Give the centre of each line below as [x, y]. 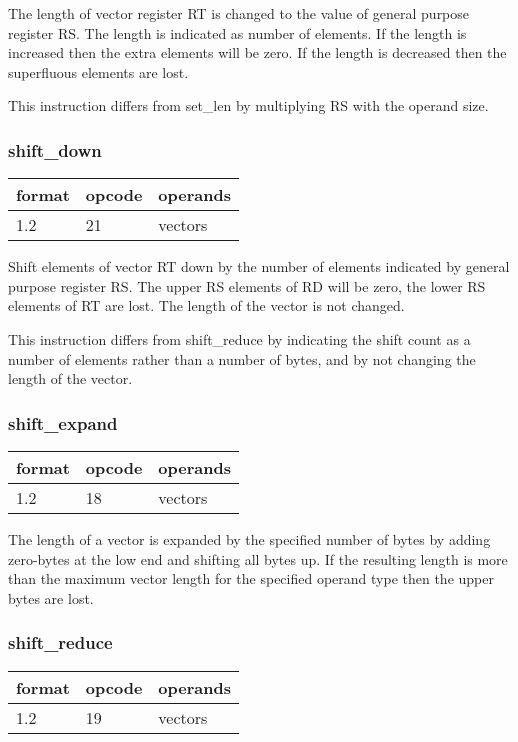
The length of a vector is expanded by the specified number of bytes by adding [249, 538]
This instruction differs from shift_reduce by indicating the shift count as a [239, 338]
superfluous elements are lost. [98, 71]
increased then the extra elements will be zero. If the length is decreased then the [257, 52]
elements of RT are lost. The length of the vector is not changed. [206, 305]
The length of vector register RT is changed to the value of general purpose [239, 13]
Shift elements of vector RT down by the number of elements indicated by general [259, 266]
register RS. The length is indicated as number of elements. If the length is [237, 32]
